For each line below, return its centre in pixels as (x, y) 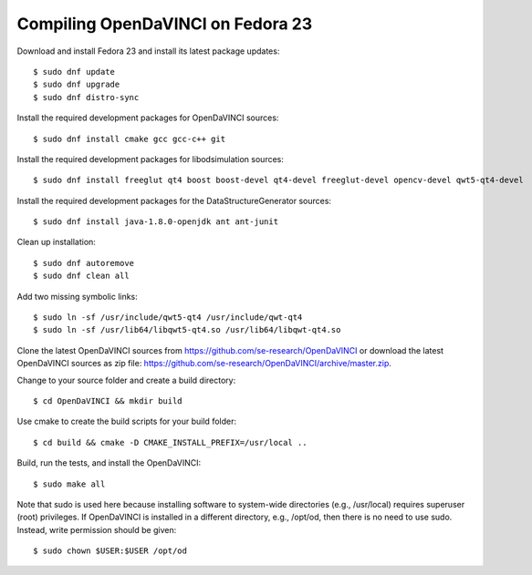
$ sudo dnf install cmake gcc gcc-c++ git (130, 139)
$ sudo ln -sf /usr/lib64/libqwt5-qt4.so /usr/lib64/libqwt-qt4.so (187, 330)
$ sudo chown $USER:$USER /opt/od (110, 551)
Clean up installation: (56, 242)
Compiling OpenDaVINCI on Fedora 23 (165, 24)
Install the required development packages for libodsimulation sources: (151, 159)
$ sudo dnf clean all (81, 276)
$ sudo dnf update (74, 72)
